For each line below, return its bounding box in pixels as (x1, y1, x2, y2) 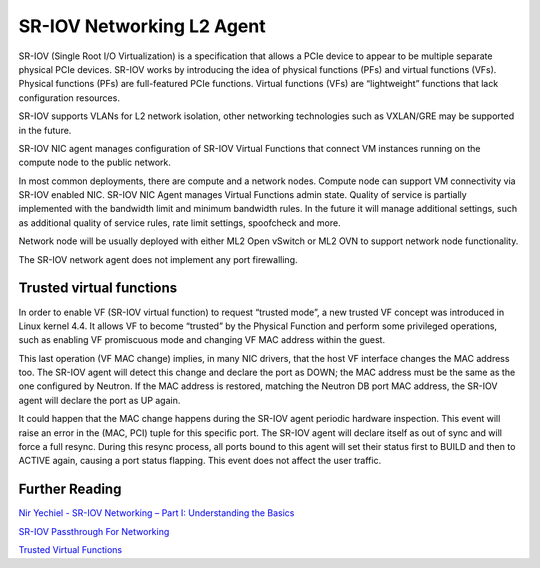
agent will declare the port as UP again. (18, 394, 181, 406)
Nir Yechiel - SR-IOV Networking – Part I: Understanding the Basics (18, 507, 295, 519)
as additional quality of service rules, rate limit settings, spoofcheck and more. (18, 216, 341, 229)
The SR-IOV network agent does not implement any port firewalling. (18, 253, 299, 265)
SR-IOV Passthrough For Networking (18, 525, 170, 537)
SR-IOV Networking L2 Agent (18, 15, 266, 37)
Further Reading (18, 481, 122, 498)
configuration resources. (18, 91, 120, 104)
